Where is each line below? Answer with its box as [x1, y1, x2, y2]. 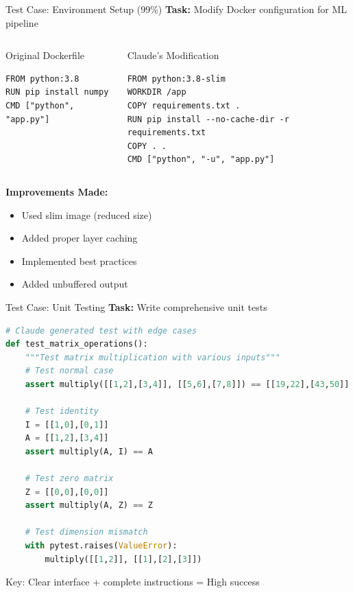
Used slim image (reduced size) [21, 207, 152, 222]
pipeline [5, 15, 38, 30]
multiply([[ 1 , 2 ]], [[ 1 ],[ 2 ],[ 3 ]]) [45, 554, 202, 564]
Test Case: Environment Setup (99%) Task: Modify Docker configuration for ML [5, 2, 348, 16]
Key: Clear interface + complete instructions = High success [5, 574, 260, 589]
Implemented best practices [21, 253, 137, 268]
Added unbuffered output [21, 277, 128, 291]
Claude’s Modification [127, 48, 219, 62]
